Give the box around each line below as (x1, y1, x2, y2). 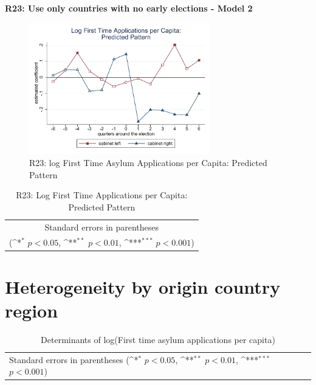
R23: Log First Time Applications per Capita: (16, 189, 188, 201)
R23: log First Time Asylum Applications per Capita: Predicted (29, 156, 267, 169)
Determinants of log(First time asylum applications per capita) (41, 333, 275, 345)
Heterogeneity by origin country (5, 274, 281, 299)
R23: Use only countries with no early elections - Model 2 (5, 2, 253, 14)
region (5, 297, 58, 322)
